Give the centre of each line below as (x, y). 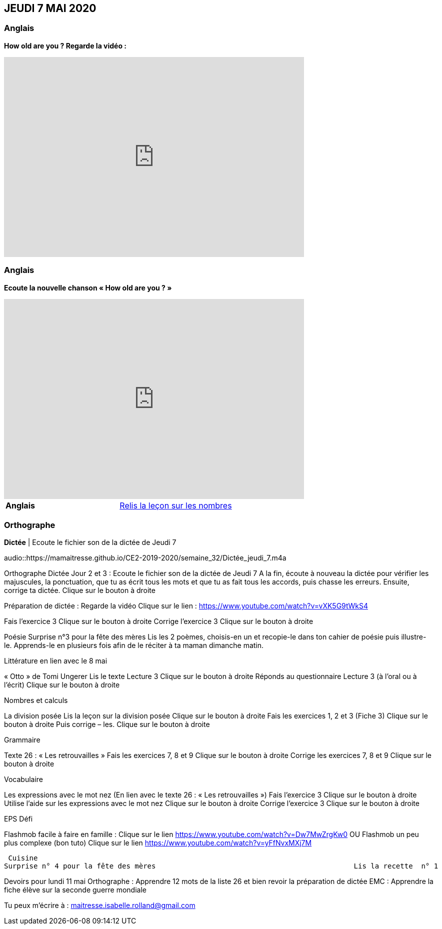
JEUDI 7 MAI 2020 (50, 8)
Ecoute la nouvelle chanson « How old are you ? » (88, 287)
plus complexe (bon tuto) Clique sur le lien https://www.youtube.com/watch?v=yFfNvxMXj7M (158, 843)
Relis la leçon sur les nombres (176, 505)
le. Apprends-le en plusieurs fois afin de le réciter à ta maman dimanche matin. (134, 645)
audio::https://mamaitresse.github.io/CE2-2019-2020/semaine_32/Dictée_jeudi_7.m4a (145, 558)
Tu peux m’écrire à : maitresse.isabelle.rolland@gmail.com (100, 905)
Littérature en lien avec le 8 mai (56, 661)
